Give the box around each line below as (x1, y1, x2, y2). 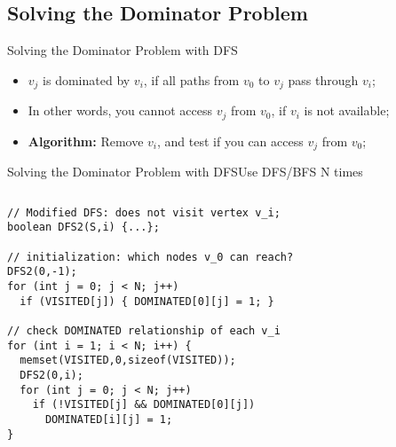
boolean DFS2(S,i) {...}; (7, 221, 160, 234)
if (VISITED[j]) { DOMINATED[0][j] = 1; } (20, 294, 274, 308)
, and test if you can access (157, 131, 304, 150)
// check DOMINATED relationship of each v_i (7, 325, 281, 337)
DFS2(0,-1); (7, 265, 77, 278)
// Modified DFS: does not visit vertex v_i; (7, 206, 281, 219)
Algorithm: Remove (28, 131, 144, 150)
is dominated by (43, 70, 131, 89)
